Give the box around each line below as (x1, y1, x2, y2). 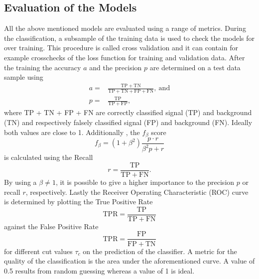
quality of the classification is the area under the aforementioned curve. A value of (4, 256, 255, 266)
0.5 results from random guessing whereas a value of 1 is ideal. (4, 265, 195, 276)
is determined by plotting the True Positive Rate (4, 196, 153, 207)
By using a (4, 177, 37, 187)
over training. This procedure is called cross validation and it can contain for (4, 42, 238, 53)
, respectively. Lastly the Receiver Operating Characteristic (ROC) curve (25, 186, 249, 197)
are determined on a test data (149, 62, 241, 72)
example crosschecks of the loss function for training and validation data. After (4, 52, 245, 62)
